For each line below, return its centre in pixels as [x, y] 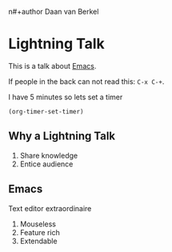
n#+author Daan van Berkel [54, 12]
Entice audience [46, 164]
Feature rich [40, 232]
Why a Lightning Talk [62, 136]
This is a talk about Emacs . [52, 66]
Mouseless [38, 224]
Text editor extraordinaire [50, 208]
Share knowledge [49, 155]
